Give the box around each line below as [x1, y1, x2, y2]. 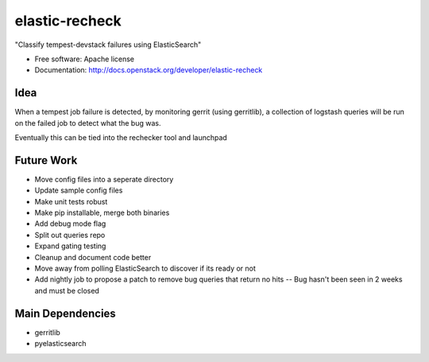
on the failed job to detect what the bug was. [14, 118, 161, 127]
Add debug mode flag [34, 219, 106, 228]
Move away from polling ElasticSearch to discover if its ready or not [34, 263, 256, 274]
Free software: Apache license [34, 54, 135, 64]
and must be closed [34, 286, 99, 295]
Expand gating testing [34, 241, 106, 251]
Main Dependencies [14, 306, 117, 320]
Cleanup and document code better [34, 252, 152, 262]
